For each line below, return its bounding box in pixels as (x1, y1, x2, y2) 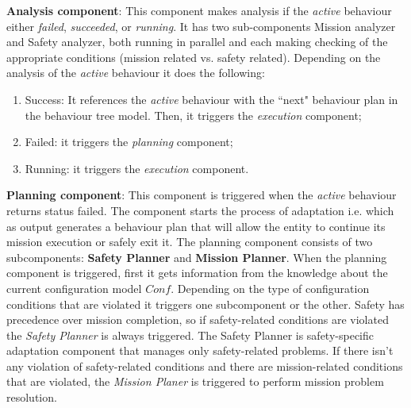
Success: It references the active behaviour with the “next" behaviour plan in (25, 90, 398, 107)
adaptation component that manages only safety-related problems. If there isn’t (6, 342, 394, 359)
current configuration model (6, 279, 142, 296)
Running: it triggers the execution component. (25, 160, 249, 176)
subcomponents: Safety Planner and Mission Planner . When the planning (6, 248, 387, 265)
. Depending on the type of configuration (171, 279, 370, 296)
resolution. (6, 389, 57, 406)
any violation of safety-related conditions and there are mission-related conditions (6, 357, 403, 374)
